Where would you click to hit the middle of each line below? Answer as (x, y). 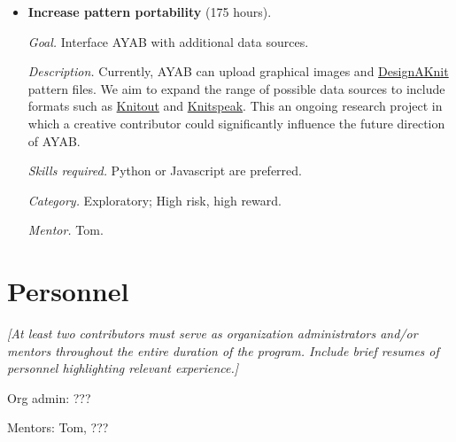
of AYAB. (54, 140)
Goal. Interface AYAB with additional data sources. (168, 41)
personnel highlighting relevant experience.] (123, 368)
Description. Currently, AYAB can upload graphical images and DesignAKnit (238, 71)
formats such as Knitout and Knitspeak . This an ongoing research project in (235, 106)
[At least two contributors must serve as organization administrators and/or (213, 333)
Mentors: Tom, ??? (58, 427)
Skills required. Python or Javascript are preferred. (165, 171)
